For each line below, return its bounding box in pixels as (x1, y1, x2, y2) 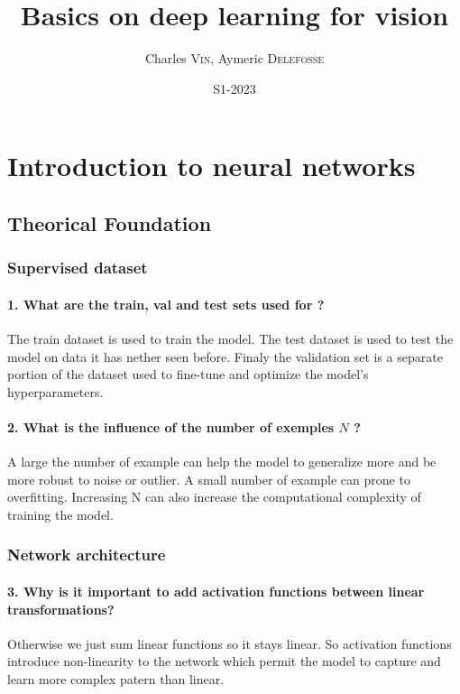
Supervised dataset (7, 256, 148, 279)
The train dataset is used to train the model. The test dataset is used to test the (7, 328, 454, 347)
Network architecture (7, 543, 166, 566)
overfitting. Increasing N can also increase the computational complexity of (7, 487, 421, 506)
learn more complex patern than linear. (7, 669, 225, 688)
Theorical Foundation (7, 208, 212, 236)
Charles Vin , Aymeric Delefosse (144, 49, 325, 68)
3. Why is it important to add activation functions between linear (7, 581, 425, 600)
